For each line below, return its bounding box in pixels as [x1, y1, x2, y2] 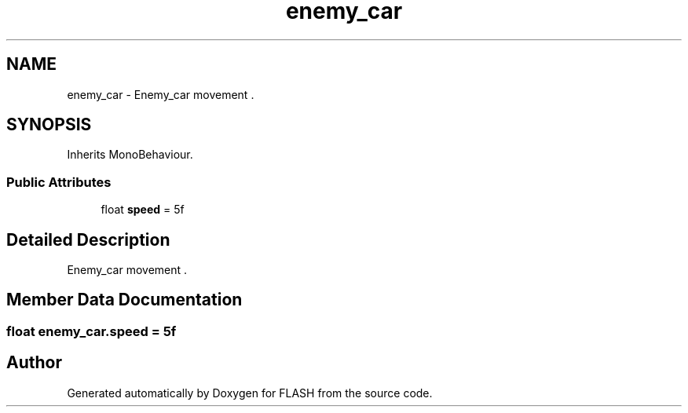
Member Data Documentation [6, 290, 243, 310]
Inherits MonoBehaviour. [67, 148, 193, 162]
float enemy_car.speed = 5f [6, 323, 177, 339]
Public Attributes [6, 174, 112, 190]
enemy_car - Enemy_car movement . [67, 87, 254, 101]
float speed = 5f [101, 203, 185, 217]
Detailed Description [6, 229, 170, 250]
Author [6, 353, 62, 373]
